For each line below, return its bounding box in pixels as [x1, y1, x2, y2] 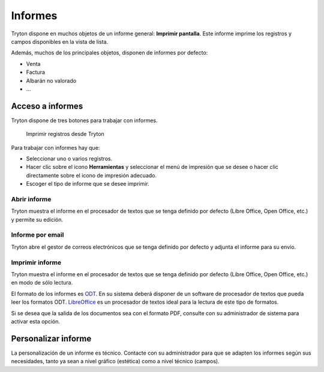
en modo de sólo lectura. [11, 279, 73, 286]
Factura [26, 69, 45, 76]
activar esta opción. [11, 317, 60, 325]
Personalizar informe [11, 333, 92, 344]
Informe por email [11, 231, 64, 239]
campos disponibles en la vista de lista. [11, 38, 109, 45]
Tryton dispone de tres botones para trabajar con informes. [11, 117, 158, 124]
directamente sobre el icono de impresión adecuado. [26, 171, 157, 179]
